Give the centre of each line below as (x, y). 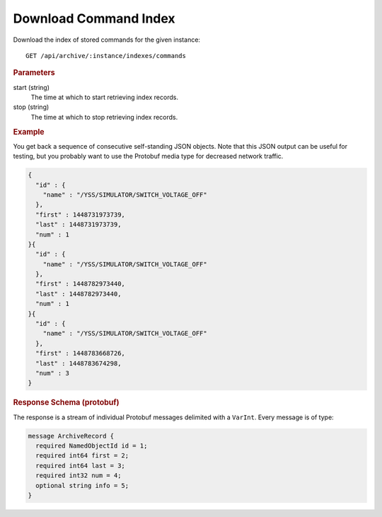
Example (29, 132)
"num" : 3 (53, 373)
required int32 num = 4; (79, 476)
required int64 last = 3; (80, 465)
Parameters (34, 73)
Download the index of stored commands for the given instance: (107, 40)
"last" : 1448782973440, (79, 294)
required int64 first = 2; (82, 456)
